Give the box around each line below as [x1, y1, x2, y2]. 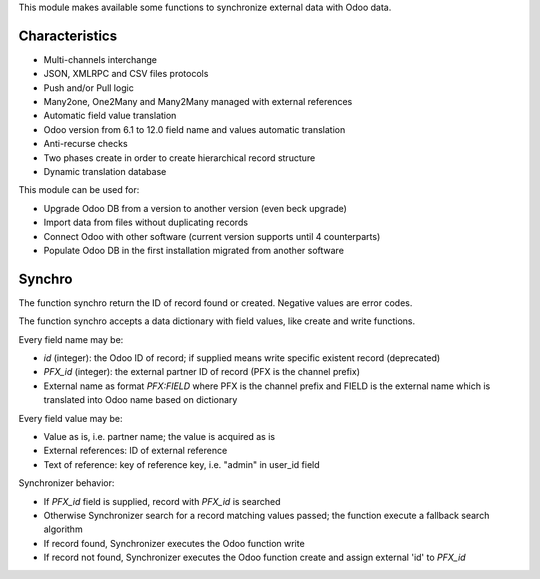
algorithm [43, 523, 84, 535]
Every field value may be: [18, 412, 124, 424]
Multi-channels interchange [43, 53, 157, 65]
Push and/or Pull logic [43, 81, 134, 94]
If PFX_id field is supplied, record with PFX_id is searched [43, 495, 281, 507]
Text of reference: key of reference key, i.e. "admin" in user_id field [43, 458, 320, 470]
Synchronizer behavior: [18, 477, 115, 489]
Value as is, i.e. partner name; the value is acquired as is [43, 431, 275, 443]
